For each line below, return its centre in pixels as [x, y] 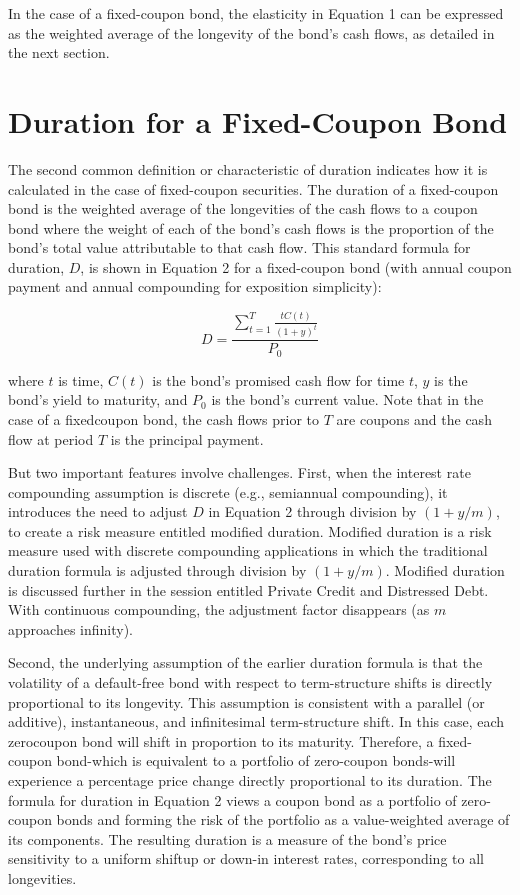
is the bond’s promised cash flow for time [278, 379]
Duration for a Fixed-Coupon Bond [258, 120]
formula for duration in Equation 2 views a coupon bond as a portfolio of [232, 799]
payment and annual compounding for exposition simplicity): [195, 286]
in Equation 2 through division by [312, 511]
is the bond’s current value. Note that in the [347, 399]
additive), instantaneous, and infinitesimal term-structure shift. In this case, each [256, 721]
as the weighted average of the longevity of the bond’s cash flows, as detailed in [251, 32]
